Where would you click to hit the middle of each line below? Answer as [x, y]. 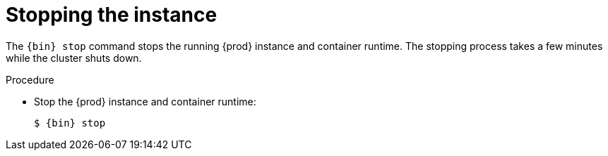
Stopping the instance [112, 15]
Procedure [30, 79]
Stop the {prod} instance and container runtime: [145, 101]
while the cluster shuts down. [74, 58]
